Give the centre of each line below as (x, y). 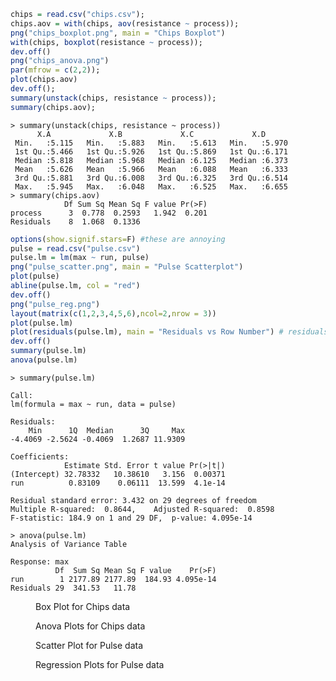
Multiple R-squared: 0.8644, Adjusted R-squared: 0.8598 (142, 509)
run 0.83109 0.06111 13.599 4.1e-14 (118, 483)
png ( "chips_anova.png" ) (60, 61)
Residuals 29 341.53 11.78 (73, 588)
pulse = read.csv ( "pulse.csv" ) (75, 248)
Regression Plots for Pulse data (100, 664)
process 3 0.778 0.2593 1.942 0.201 (109, 213)
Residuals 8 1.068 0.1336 (75, 221)
